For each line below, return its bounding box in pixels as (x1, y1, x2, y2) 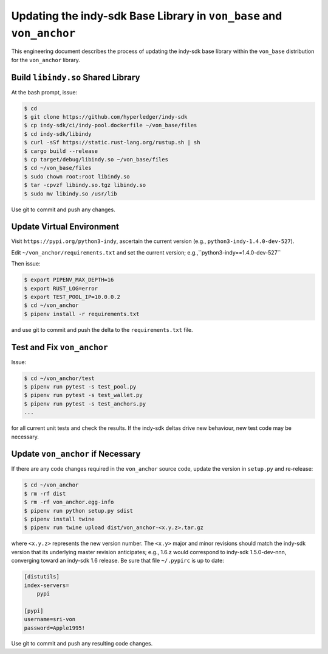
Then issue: (11, 260, 41, 267)
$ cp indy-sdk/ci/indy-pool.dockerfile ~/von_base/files (24, 122, 197, 129)
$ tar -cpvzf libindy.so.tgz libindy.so (24, 181, 146, 189)
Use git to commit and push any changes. (11, 206, 115, 213)
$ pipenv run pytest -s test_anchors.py (24, 400, 146, 407)
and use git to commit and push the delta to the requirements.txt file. (11, 326, 194, 333)
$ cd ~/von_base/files (24, 164, 92, 172)
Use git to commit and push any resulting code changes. (11, 640, 153, 647)
